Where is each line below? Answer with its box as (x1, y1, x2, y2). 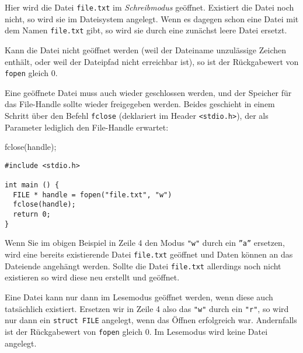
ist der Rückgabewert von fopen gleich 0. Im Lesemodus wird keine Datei (5, 325, 268, 337)
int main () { (5, 181, 60, 190)
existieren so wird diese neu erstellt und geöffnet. (5, 271, 180, 283)
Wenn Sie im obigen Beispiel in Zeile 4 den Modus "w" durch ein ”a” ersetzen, (5, 237, 285, 249)
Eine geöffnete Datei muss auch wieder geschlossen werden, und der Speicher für (5, 86, 292, 98)
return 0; (13, 210, 51, 219)
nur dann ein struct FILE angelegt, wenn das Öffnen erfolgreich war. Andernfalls (5, 314, 297, 326)
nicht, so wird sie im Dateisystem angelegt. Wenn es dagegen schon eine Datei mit (5, 12, 299, 25)
